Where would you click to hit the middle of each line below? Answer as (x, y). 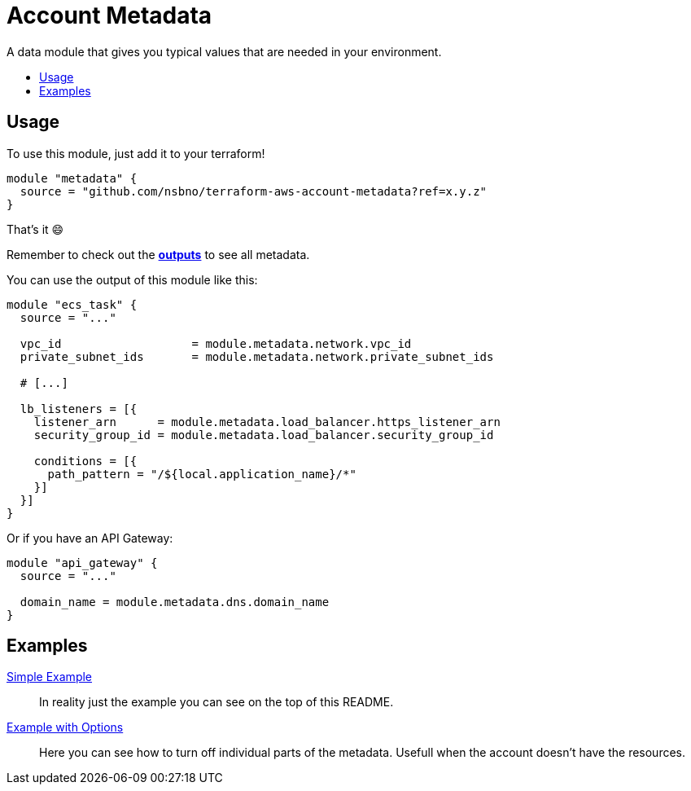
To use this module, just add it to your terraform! (136, 153)
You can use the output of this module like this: (132, 279)
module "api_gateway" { (82, 562)
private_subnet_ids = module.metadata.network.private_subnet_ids (257, 356)
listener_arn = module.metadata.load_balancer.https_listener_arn (267, 422)
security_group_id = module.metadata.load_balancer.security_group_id (264, 435)
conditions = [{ (85, 461)
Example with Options (65, 727)
